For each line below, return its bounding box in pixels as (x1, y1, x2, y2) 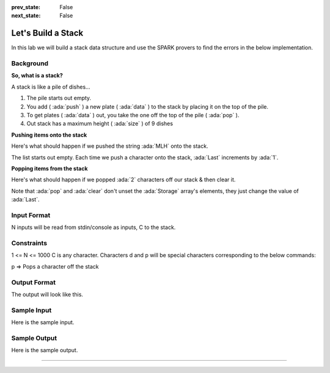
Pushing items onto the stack (11, 131, 87, 139)
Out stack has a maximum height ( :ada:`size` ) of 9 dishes (26, 120, 174, 128)
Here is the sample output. (11, 347, 78, 354)
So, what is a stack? (11, 72, 64, 79)
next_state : (11, 12, 41, 20)
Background (11, 59, 49, 68)
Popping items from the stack (11, 165, 88, 172)
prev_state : (11, 4, 41, 10)
